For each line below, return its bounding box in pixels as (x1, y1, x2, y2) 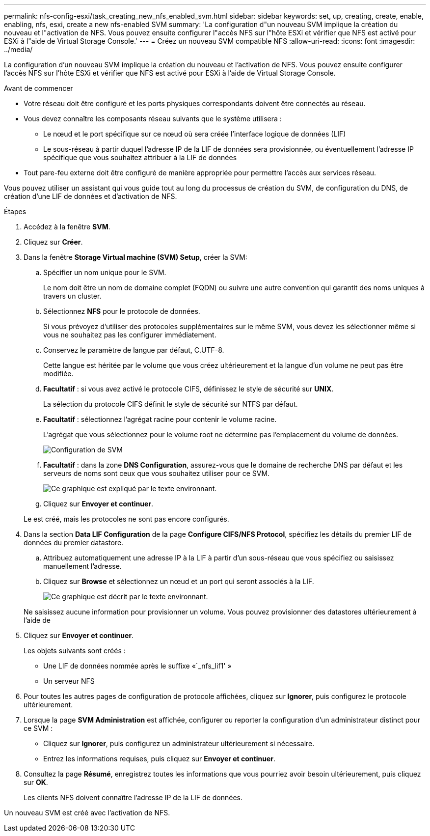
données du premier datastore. (24, 538, 124, 547)
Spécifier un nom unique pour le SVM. (43, 268, 166, 277)
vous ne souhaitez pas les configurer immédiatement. (43, 331, 216, 339)
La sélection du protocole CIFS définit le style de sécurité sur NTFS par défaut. (43, 400, 298, 408)
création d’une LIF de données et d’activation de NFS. (4, 192, 177, 200)
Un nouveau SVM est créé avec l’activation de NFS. (4, 808, 170, 817)
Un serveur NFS (43, 677, 95, 685)
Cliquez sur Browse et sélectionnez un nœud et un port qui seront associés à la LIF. (43, 577, 314, 585)
